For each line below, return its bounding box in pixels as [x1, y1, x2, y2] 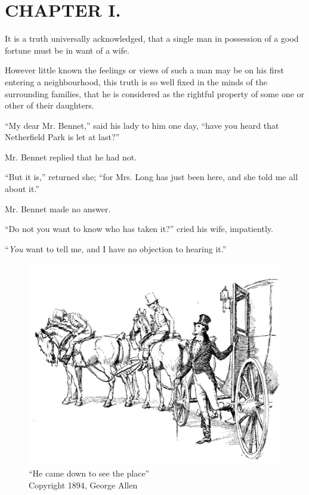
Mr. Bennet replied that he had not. [5, 150, 137, 163]
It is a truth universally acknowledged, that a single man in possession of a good [5, 32, 299, 45]
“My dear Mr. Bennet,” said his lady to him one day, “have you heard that [5, 119, 279, 131]
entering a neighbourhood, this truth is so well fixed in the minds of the [5, 75, 267, 88]
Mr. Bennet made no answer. [5, 202, 111, 215]
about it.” [5, 182, 39, 195]
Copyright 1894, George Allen [29, 478, 138, 491]
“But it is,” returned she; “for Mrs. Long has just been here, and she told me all [5, 171, 298, 183]
